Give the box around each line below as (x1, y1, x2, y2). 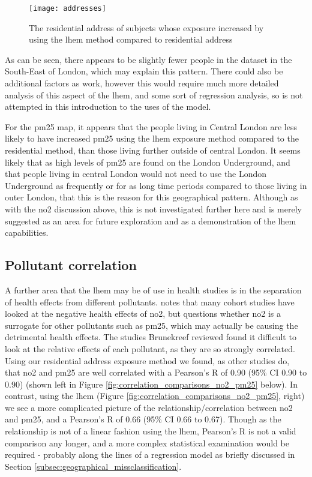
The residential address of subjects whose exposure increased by (29, 21, 264, 34)
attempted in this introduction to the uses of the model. (5, 100, 211, 113)
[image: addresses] (29, 4, 106, 13)
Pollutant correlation (5, 256, 137, 274)
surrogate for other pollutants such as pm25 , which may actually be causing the (5, 319, 298, 331)
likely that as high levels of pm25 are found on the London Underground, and (5, 155, 290, 168)
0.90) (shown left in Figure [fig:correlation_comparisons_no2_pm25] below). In (5, 377, 298, 390)
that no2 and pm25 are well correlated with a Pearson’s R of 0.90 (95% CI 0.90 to (5, 366, 307, 379)
